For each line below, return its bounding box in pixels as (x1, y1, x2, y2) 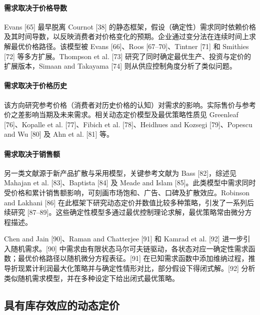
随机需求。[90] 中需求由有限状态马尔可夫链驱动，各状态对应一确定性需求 (10, 243, 248, 253)
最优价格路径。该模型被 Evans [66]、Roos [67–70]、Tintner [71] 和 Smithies (10, 41, 249, 51)
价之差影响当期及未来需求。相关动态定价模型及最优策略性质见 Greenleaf (4, 109, 238, 120)
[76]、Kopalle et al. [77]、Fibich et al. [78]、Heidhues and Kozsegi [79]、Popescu (4, 119, 252, 129)
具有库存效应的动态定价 (4, 297, 119, 312)
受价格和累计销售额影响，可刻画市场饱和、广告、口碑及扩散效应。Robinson (4, 187, 250, 197)
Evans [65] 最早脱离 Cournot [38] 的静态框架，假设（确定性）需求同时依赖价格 (4, 21, 256, 32)
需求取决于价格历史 (4, 80, 67, 91)
